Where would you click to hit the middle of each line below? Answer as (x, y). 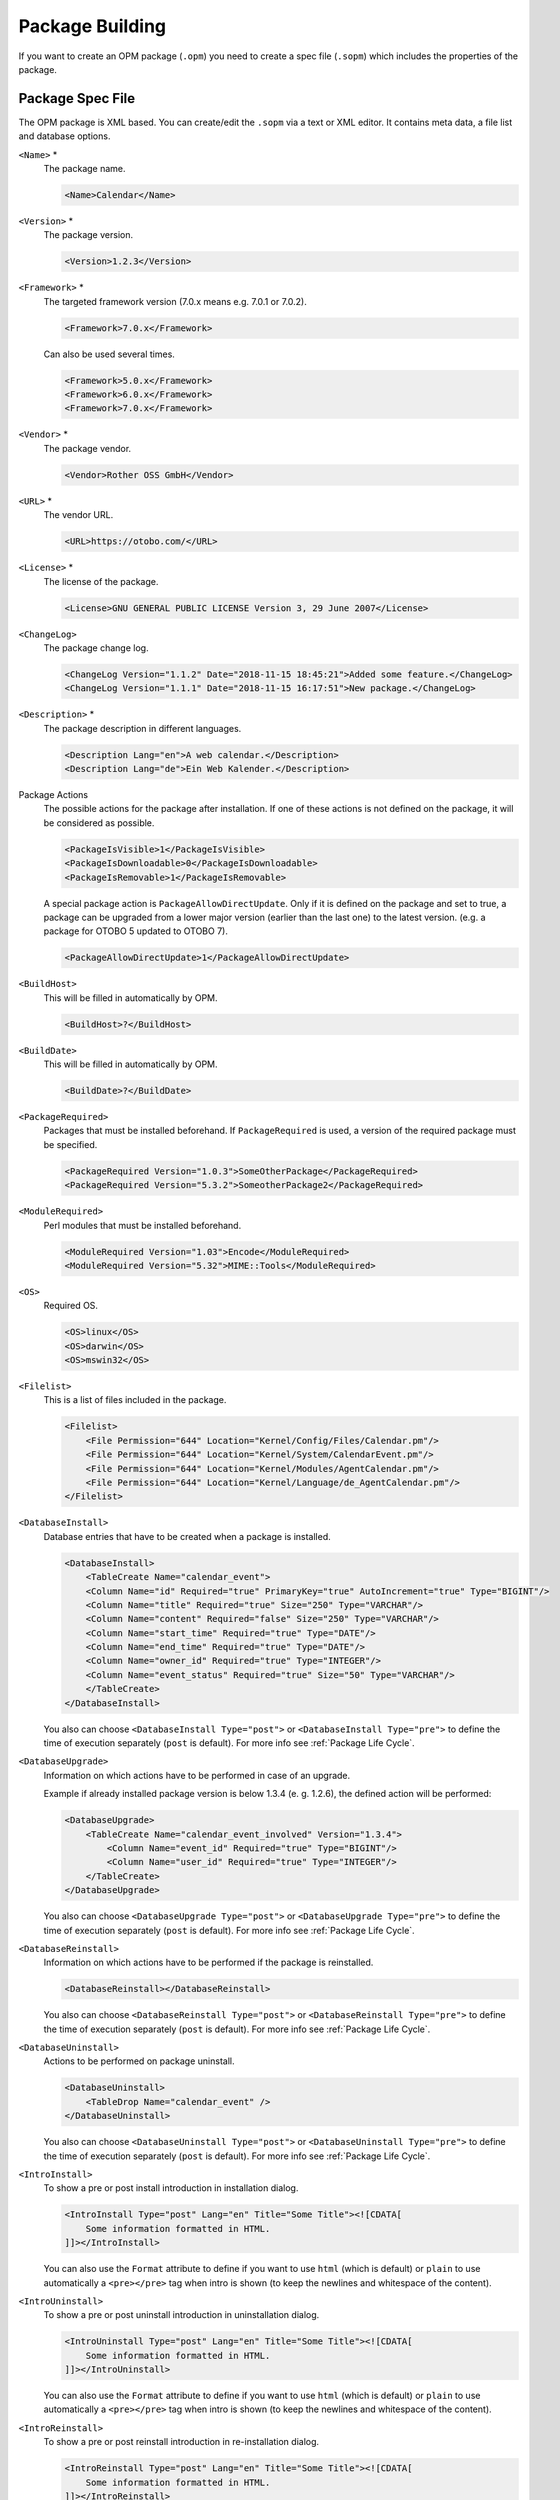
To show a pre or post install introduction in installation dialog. (171, 2188)
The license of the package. (101, 581)
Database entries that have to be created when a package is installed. (187, 1536)
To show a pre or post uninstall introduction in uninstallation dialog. (181, 2315)
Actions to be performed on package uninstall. (139, 2061)
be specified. (70, 1144)
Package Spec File (77, 98)
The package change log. (96, 647)
